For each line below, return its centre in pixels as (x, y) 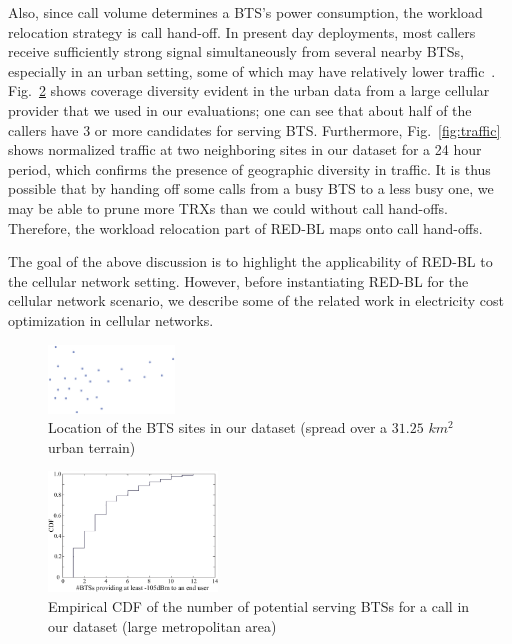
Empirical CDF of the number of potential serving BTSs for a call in (259, 605)
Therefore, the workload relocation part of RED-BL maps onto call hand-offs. (245, 227)
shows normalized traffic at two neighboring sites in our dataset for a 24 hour (245, 149)
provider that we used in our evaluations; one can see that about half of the (240, 109)
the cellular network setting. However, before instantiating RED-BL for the (238, 280)
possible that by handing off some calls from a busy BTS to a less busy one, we (251, 188)
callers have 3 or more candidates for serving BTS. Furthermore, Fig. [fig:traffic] (254, 129)
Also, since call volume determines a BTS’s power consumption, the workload (245, 12)
